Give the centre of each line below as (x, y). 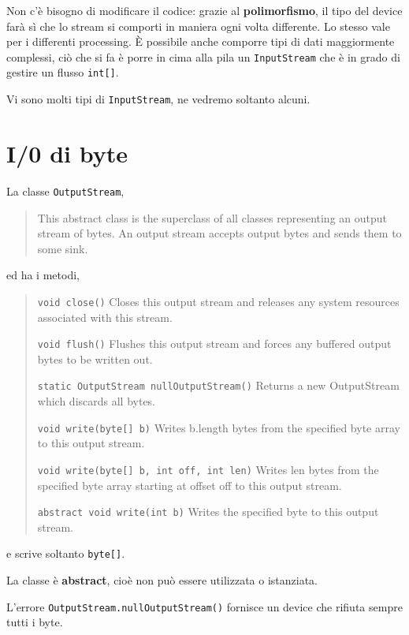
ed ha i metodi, (43, 275)
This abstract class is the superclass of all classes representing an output (212, 217)
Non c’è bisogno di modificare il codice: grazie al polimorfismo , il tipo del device (204, 10)
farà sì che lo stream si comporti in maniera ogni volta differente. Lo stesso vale (198, 26)
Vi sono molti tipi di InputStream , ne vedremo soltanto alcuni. (158, 99)
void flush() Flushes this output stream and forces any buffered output (214, 344)
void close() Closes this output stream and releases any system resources (218, 301)
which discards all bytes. (97, 401)
